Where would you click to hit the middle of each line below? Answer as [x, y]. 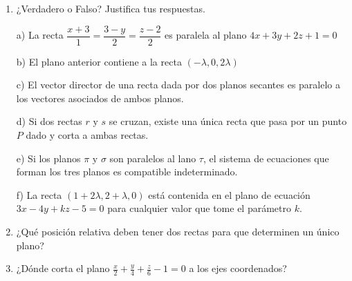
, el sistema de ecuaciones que [266, 158]
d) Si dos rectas [49, 121]
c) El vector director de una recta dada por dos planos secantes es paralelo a [178, 85]
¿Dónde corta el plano [63, 268]
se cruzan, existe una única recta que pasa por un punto [228, 121]
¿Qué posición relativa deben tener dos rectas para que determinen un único [178, 231]
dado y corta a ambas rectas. [87, 135]
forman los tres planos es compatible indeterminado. [127, 172]
